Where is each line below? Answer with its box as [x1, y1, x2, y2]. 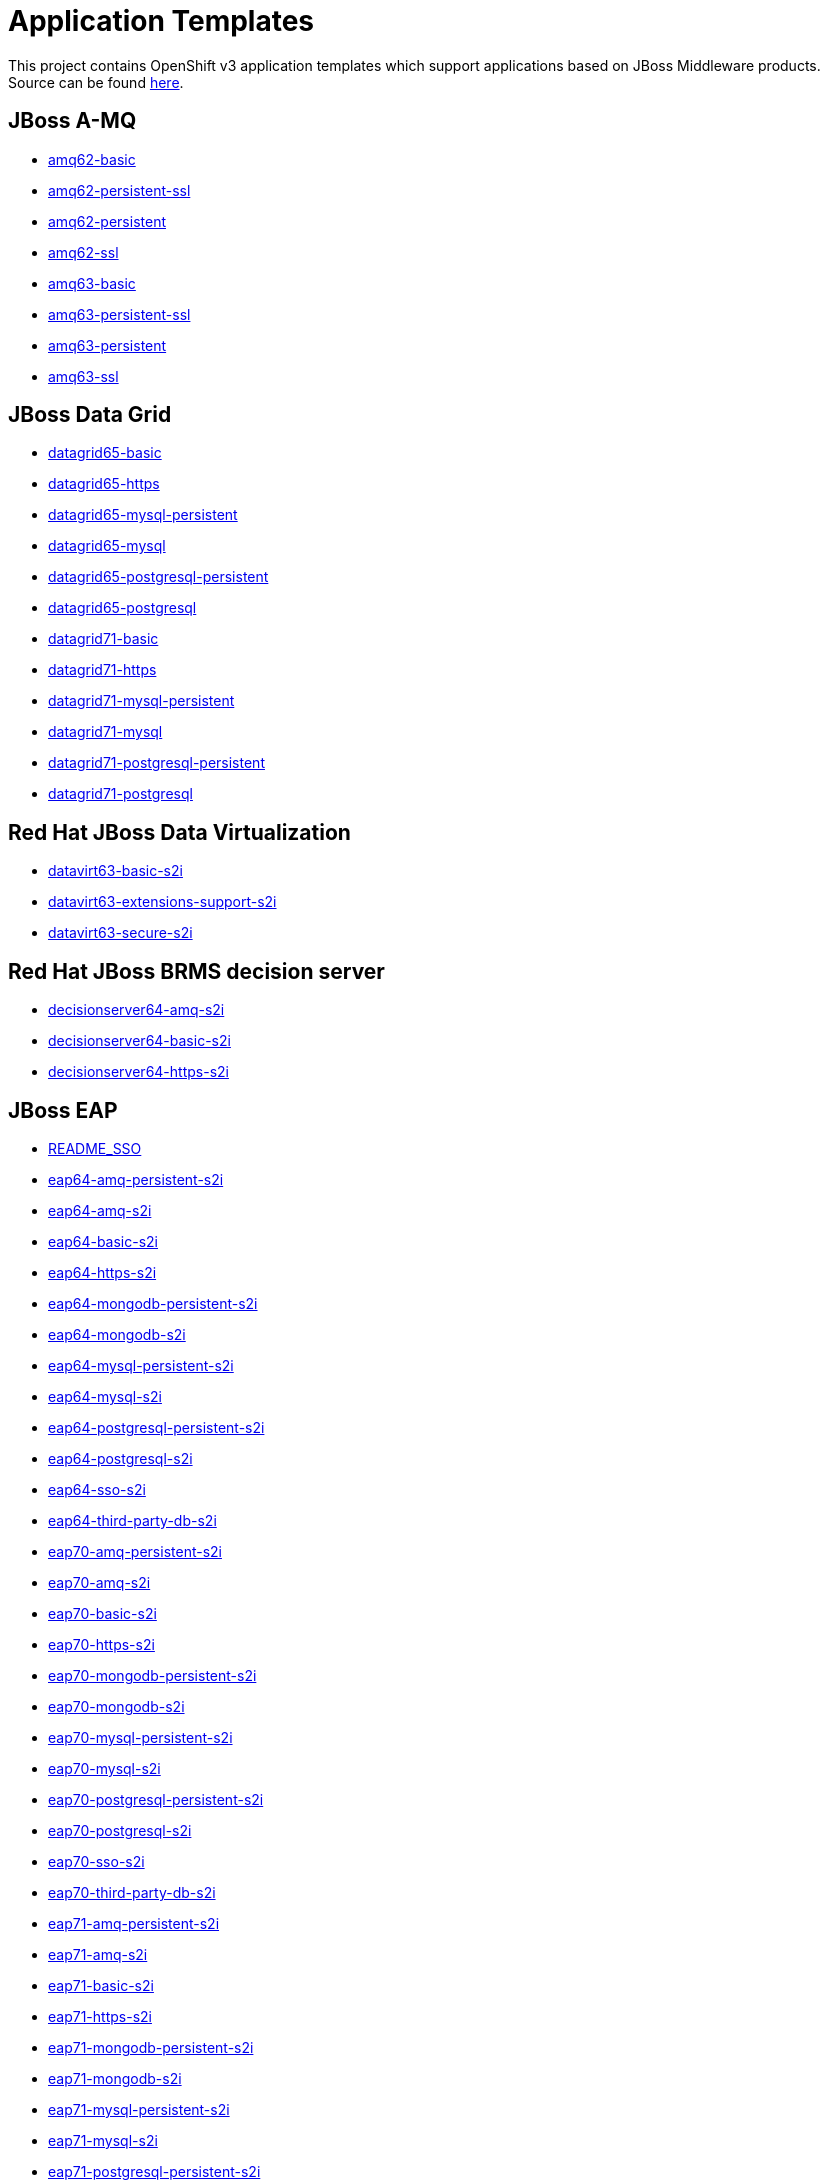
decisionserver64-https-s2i [48, 1063, 229, 1081]
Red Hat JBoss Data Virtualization [8, 819, 351, 845]
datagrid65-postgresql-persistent [48, 568, 269, 586]
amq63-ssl [48, 367, 119, 385]
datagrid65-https [48, 475, 160, 493]
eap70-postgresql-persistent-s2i [48, 1790, 264, 1808]
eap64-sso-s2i [48, 1480, 146, 1498]
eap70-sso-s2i [48, 1852, 145, 1870]
